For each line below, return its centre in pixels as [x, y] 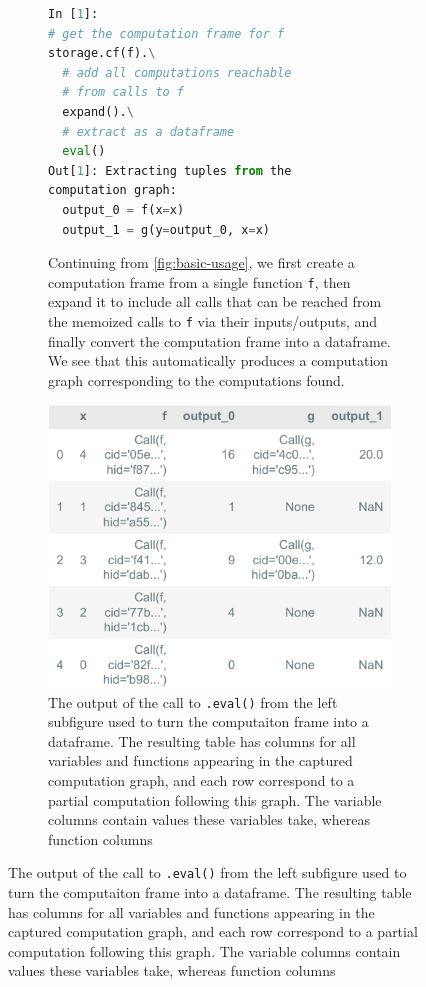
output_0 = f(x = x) [123, 209]
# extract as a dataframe [148, 131]
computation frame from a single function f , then [199, 281]
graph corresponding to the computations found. [196, 379]
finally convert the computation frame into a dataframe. [219, 340]
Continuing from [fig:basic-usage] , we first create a [201, 262]
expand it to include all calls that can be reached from [215, 301]
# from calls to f [123, 92]
